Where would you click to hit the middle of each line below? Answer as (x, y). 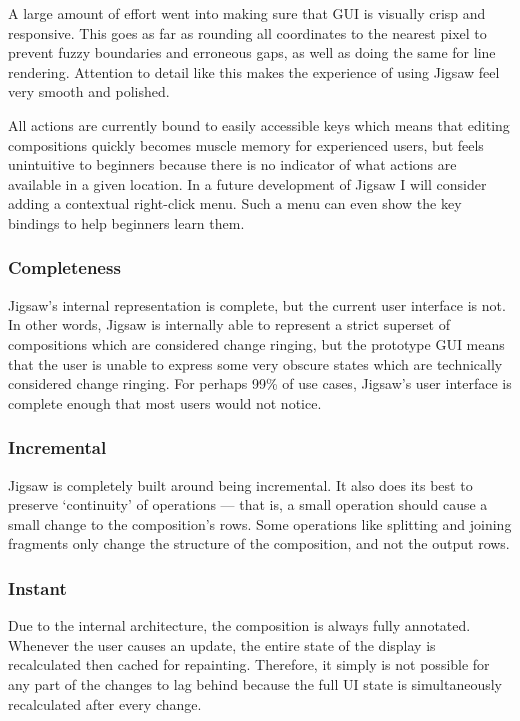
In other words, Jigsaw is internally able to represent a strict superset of (229, 324)
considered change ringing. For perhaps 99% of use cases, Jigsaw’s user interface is (260, 383)
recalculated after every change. (105, 703)
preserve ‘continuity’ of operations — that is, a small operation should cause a (248, 504)
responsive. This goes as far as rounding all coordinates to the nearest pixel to (247, 32)
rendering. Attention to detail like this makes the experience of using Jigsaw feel (254, 71)
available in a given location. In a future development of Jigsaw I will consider (247, 183)
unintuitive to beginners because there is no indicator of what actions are (232, 164)
